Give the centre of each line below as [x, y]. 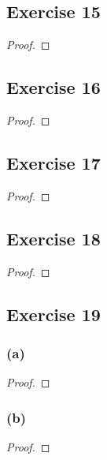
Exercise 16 [53, 87]
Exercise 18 [53, 238]
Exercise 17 [53, 162]
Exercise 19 [53, 314]
